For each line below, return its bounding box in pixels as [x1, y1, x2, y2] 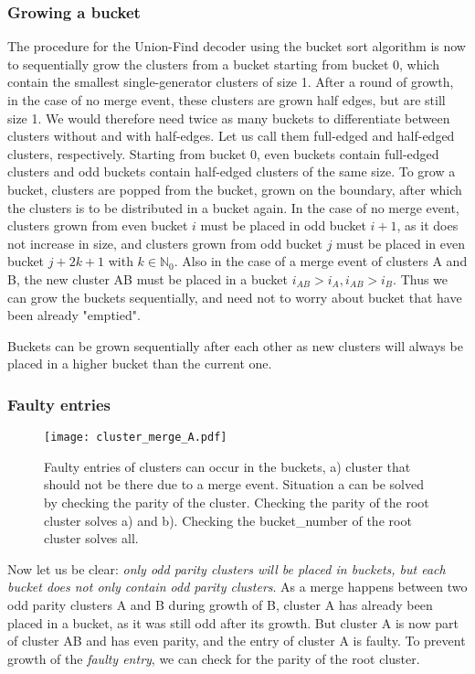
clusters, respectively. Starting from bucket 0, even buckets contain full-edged [7, 144, 439, 163]
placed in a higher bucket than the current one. [7, 354, 272, 373]
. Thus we [393, 269, 449, 288]
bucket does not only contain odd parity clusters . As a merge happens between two [7, 577, 468, 596]
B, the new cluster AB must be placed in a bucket [7, 269, 288, 288]
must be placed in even [336, 233, 465, 252]
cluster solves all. [44, 529, 139, 548]
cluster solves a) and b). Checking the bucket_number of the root [44, 510, 412, 530]
